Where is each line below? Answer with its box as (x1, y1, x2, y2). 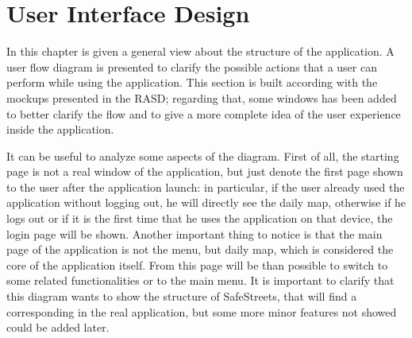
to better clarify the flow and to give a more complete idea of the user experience (6, 105, 401, 122)
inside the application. (6, 121, 114, 138)
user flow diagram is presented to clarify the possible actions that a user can (6, 58, 377, 75)
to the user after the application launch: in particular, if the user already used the (6, 178, 405, 195)
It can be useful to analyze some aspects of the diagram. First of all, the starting (6, 147, 399, 164)
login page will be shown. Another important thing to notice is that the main (6, 225, 383, 242)
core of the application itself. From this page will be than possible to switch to (6, 256, 388, 273)
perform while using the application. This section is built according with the (6, 74, 378, 91)
